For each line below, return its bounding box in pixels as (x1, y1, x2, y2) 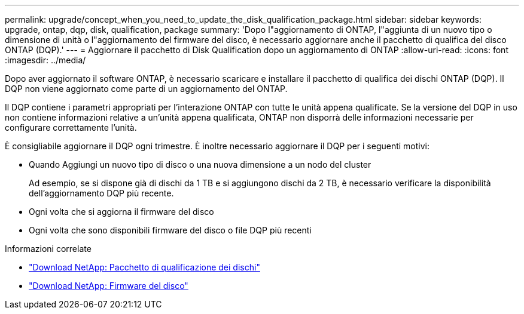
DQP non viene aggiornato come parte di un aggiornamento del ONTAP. (5, 84, 288, 94)
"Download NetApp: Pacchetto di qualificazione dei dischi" (29, 262, 260, 272)
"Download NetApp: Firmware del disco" (29, 281, 188, 291)
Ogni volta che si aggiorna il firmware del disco (29, 207, 214, 217)
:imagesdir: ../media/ (5, 55, 86, 65)
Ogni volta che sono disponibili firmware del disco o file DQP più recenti (29, 225, 312, 235)
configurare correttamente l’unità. (5, 122, 137, 133)
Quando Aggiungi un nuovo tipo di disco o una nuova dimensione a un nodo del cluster (29, 159, 371, 170)
